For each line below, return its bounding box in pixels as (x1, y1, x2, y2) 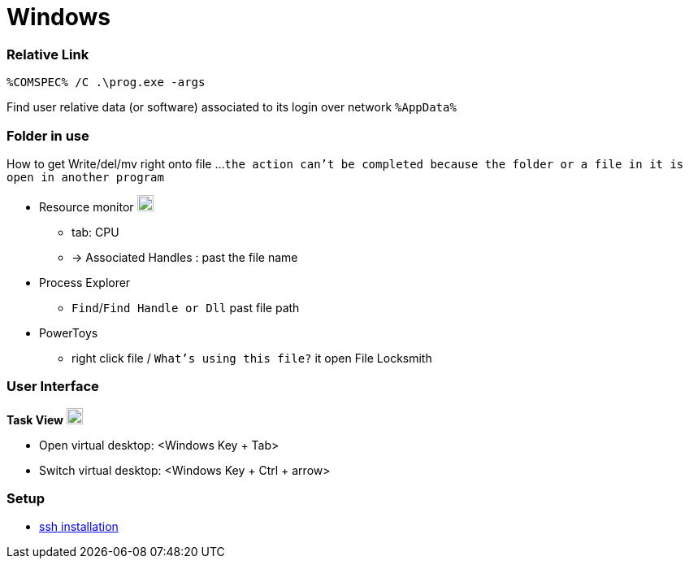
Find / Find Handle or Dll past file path (71, 300, 300, 315)
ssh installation (39, 519, 119, 534)
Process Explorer (39, 275, 131, 289)
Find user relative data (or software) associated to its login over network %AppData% (6, 100, 457, 115)
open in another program (6, 170, 164, 184)
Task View (6, 412, 64, 427)
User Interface (6, 378, 99, 395)
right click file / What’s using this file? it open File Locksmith (71, 350, 432, 365)
